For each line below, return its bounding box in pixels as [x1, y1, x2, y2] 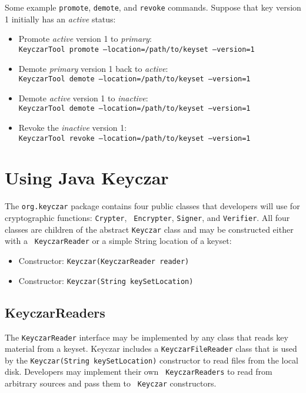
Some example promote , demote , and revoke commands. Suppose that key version [5, 1, 301, 13]
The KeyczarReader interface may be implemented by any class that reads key [5, 331, 288, 343]
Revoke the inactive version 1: [18, 121, 127, 133]
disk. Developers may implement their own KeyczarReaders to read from [5, 365, 272, 378]
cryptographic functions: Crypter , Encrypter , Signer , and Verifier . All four [5, 212, 290, 224]
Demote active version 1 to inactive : [18, 91, 148, 104]
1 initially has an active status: [5, 12, 116, 25]
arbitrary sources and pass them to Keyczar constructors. [5, 377, 217, 389]
